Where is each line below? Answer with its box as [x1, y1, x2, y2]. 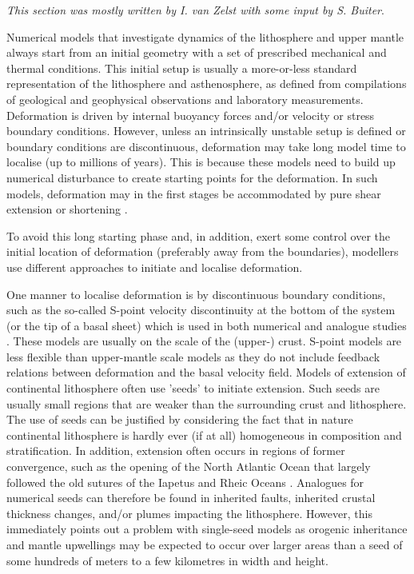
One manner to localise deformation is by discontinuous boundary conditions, [6, 285, 386, 302]
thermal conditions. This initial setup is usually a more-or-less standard [6, 59, 357, 76]
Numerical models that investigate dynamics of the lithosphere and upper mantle [6, 28, 404, 45]
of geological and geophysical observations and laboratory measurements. [6, 90, 364, 107]
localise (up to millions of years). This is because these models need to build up [6, 153, 396, 170]
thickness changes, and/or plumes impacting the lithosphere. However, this [6, 504, 372, 521]
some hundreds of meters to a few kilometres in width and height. [6, 552, 328, 568]
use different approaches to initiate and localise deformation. [6, 258, 303, 275]
